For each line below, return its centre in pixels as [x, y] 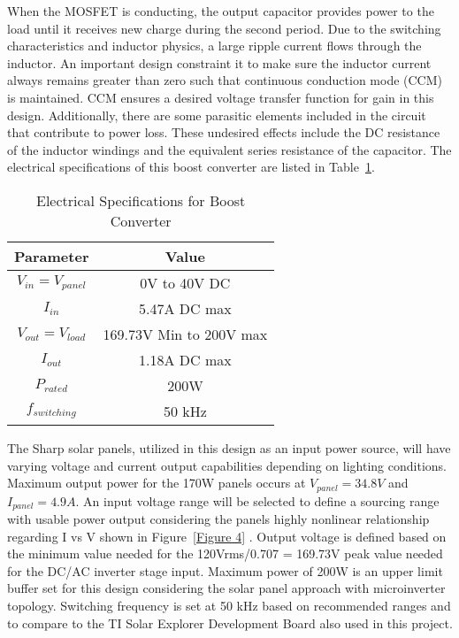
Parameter [52, 256]
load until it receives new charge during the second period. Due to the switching [224, 28]
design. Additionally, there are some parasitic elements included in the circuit [217, 115]
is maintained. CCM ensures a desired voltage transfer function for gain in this [221, 97]
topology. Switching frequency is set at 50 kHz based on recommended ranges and [229, 605]
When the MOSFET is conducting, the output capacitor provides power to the [221, 11]
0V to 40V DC [185, 282]
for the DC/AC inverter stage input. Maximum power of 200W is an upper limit [225, 570]
